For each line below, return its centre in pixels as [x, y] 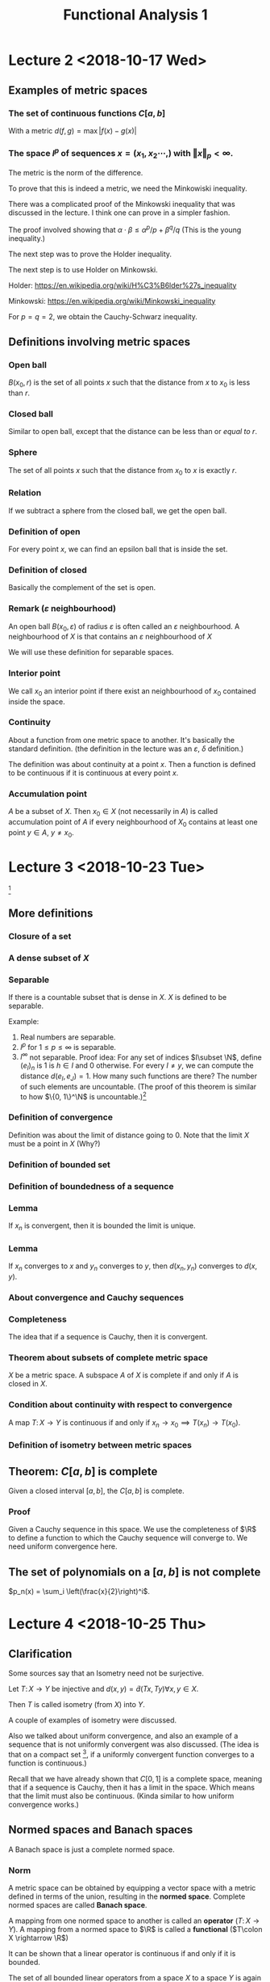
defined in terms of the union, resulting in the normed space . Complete [127, 1896]
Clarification [40, 1653]
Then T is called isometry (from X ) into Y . [77, 1705]
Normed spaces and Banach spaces [101, 1830]
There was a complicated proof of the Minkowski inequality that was [122, 204]
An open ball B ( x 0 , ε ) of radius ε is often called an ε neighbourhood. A [124, 627]
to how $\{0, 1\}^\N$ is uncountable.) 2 [83, 1095]
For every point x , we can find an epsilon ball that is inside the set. [118, 549]
